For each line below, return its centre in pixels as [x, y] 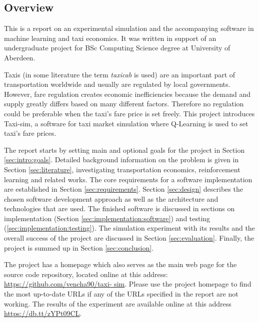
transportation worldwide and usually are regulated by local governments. [117, 84]
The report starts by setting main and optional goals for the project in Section [124, 150]
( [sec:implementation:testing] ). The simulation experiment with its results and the [129, 228]
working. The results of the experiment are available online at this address [118, 303]
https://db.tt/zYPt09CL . [43, 313]
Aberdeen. [20, 57]
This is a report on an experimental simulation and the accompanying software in [129, 28]
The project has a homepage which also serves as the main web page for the [120, 264]
